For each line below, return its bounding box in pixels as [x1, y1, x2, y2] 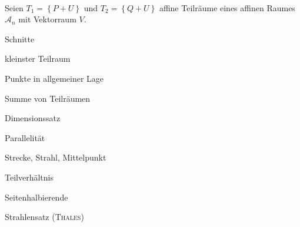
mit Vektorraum [18, 13, 76, 25]
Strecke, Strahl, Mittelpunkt [5, 151, 106, 163]
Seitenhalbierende [5, 191, 68, 203]
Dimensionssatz [5, 112, 61, 124]
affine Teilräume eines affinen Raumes [159, 1, 295, 14]
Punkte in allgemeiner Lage [5, 72, 104, 84]
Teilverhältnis [5, 171, 54, 183]
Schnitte [5, 32, 35, 45]
